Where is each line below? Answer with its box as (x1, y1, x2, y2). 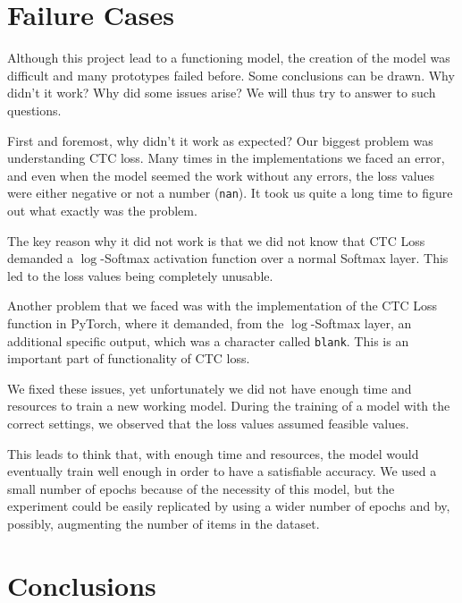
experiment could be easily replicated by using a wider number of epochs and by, (7, 497, 450, 515)
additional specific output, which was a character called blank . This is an (7, 331, 409, 350)
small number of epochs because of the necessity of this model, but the (7, 479, 395, 497)
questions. (7, 100, 62, 119)
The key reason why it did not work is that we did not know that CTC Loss (7, 231, 425, 250)
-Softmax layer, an (310, 313, 412, 332)
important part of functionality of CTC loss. (7, 349, 250, 368)
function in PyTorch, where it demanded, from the (7, 313, 284, 332)
